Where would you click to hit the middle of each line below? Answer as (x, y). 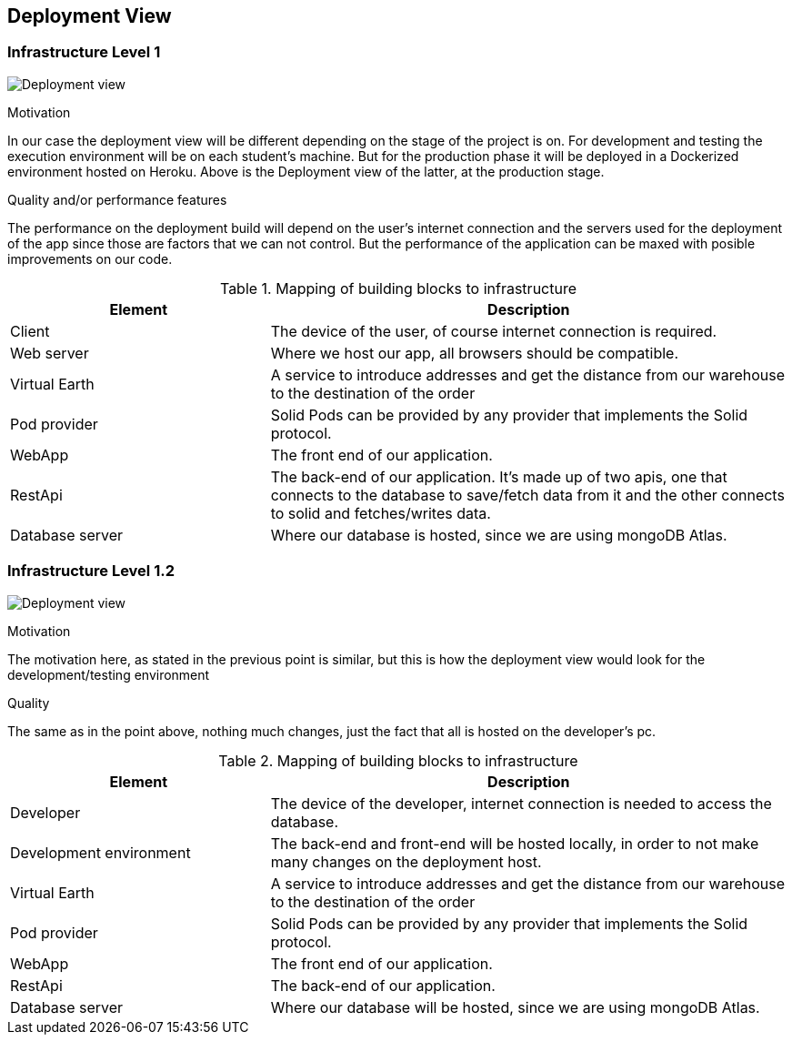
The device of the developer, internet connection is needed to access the (521, 803)
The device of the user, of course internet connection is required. (494, 331)
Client (30, 331)
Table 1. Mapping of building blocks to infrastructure (398, 288)
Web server (50, 353)
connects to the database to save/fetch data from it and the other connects (527, 495)
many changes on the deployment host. (406, 861)
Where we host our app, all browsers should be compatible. (475, 353)
